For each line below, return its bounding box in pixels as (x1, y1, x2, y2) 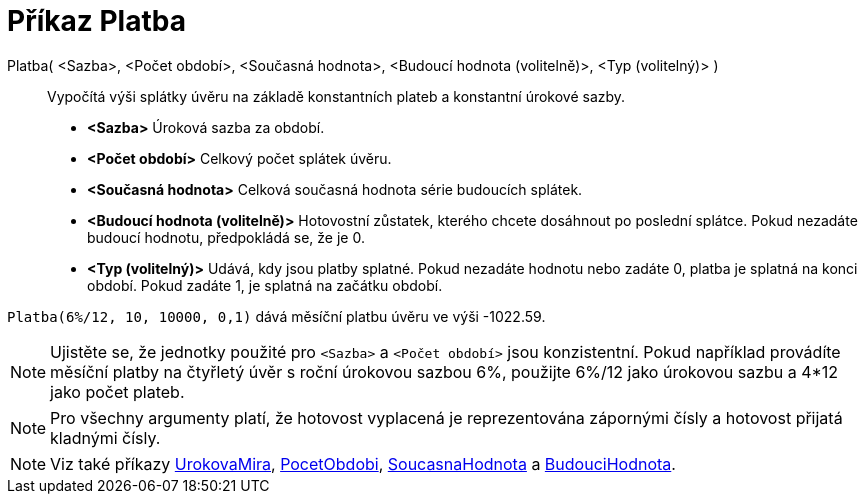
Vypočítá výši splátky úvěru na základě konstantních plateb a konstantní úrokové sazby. (47, 87, 626, 105)
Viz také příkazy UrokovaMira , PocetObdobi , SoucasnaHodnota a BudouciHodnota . (50, 453, 676, 474)
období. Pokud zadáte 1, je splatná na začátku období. (87, 276, 443, 294)
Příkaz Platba (7, 4, 186, 38)
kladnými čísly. (50, 427, 161, 448)
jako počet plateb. (50, 381, 185, 402)
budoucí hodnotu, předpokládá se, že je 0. (87, 228, 365, 246)
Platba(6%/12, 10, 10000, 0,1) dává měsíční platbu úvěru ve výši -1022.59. (7, 307, 546, 325)
